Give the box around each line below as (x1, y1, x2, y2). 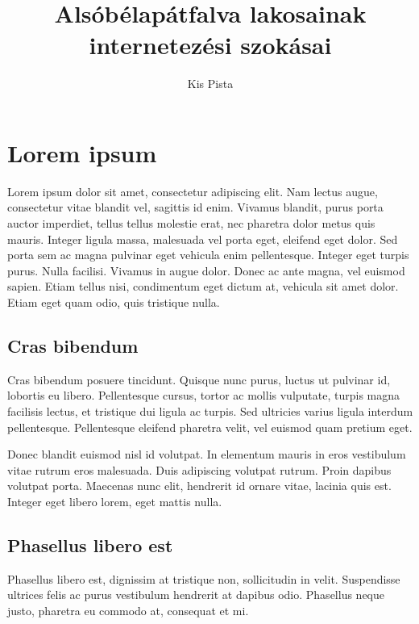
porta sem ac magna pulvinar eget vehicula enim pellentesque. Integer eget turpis (7, 246, 409, 263)
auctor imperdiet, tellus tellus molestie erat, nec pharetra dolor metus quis (7, 215, 375, 232)
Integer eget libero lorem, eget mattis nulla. (7, 492, 222, 509)
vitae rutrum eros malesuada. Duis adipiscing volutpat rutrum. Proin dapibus (7, 461, 392, 478)
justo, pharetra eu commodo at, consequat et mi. (7, 601, 249, 618)
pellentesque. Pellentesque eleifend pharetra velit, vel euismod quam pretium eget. (7, 418, 413, 435)
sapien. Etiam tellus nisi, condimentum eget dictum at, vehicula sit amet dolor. (7, 278, 399, 295)
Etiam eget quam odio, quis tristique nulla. (7, 294, 220, 310)
